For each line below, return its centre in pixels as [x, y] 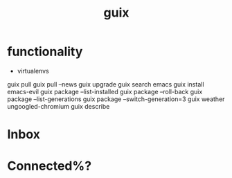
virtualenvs [33, 71]
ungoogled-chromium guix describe [59, 106]
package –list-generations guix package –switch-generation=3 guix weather [116, 99]
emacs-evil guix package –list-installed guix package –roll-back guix [105, 91]
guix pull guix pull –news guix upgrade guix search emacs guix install [106, 84]
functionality [45, 52]
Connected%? [50, 166]
